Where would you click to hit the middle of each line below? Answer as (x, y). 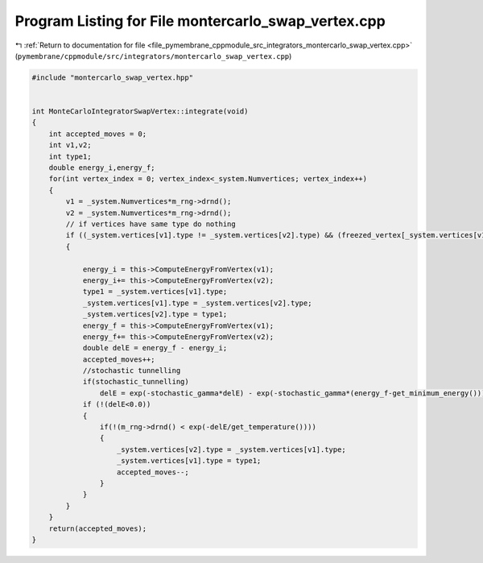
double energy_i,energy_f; (102, 168)
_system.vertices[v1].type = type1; (189, 461)
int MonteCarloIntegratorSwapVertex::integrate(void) (140, 112)
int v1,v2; (70, 145)
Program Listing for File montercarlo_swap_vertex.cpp (200, 21)
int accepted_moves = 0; (98, 134)
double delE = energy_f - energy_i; (155, 348)
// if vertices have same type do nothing (151, 224)
